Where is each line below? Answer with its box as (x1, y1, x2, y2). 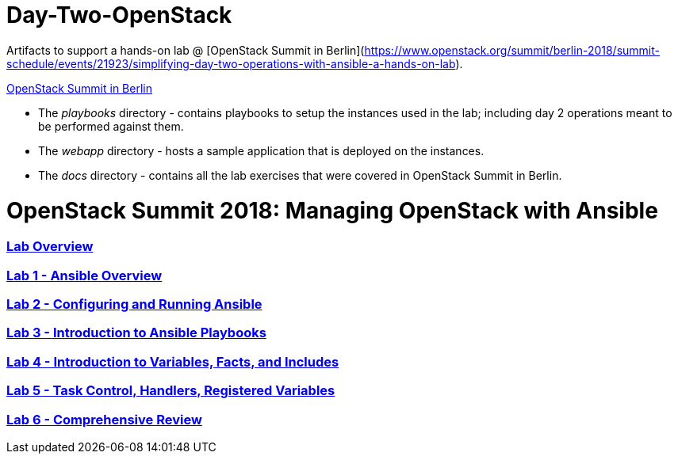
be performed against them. (38, 119, 184, 133)
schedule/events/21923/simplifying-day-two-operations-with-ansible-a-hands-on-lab (6, 56, 456, 70)
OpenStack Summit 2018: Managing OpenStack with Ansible (6, 196, 658, 224)
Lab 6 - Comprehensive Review (6, 411, 202, 428)
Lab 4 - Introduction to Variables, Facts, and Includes (6, 353, 339, 370)
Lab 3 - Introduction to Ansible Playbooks (6, 325, 266, 341)
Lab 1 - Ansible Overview (6, 267, 163, 283)
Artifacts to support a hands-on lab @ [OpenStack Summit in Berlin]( (6, 43, 365, 57)
